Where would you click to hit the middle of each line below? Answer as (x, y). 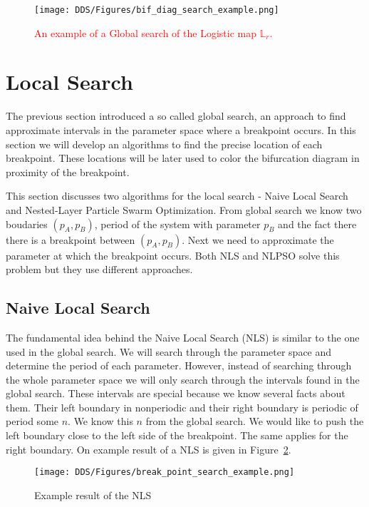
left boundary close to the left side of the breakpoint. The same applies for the (177, 435)
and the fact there (317, 224)
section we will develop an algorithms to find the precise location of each (164, 144)
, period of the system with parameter (177, 224)
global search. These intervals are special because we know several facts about (176, 393)
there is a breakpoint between (71, 239)
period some (32, 421)
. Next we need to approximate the (258, 239)
